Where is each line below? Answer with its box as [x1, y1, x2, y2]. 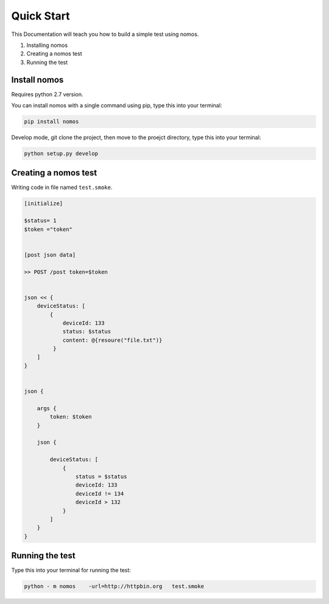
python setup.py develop [24, 150, 99, 157]
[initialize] [24, 200, 63, 207]
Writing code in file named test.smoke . [11, 183, 113, 191]
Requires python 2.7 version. [11, 90, 83, 98]
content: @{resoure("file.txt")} [62, 336, 163, 344]
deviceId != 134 [75, 490, 124, 497]
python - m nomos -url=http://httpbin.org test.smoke [24, 583, 204, 590]
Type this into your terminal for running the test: [11, 567, 131, 574]
